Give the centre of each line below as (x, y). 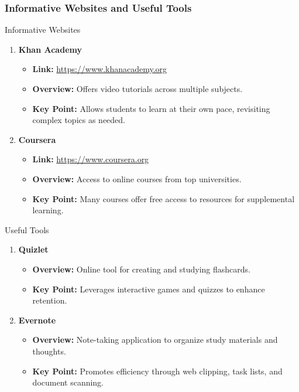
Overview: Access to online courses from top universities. (137, 178)
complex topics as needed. (79, 120)
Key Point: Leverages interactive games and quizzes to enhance (149, 289)
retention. (50, 300)
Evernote (37, 320)
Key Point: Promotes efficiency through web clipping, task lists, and (157, 371)
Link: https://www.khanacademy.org (100, 69)
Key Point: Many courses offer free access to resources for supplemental (164, 198)
